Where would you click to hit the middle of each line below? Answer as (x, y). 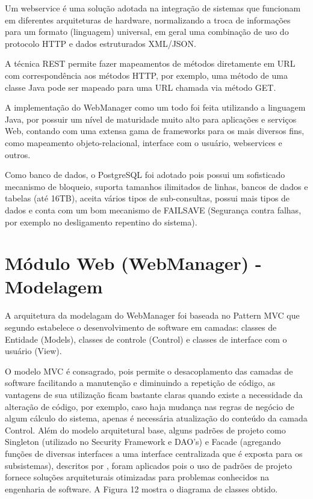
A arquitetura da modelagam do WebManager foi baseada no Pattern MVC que (152, 315)
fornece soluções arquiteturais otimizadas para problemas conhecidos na (137, 477)
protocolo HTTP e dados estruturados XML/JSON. (101, 43)
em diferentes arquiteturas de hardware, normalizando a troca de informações (148, 20)
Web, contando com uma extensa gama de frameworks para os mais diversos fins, (155, 131)
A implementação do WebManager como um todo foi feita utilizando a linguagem (155, 107)
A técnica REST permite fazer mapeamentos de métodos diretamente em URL (150, 63)
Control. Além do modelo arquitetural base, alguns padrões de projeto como (145, 430)
